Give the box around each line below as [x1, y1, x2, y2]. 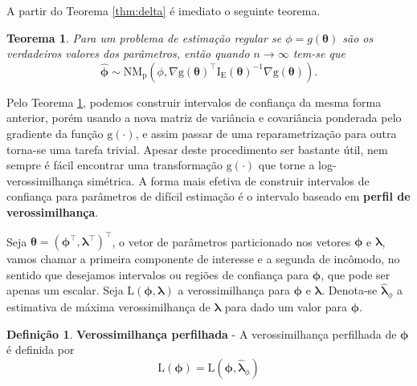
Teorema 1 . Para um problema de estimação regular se [6, 29, 282, 46]
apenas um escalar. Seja [6, 282, 124, 299]
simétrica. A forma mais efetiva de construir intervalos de [87, 172, 370, 189]
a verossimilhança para [178, 282, 290, 299]
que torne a [258, 156, 315, 173]
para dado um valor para [224, 299, 347, 315]
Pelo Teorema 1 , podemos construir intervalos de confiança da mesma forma [6, 93, 382, 110]
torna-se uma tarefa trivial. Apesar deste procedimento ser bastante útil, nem [6, 140, 388, 157]
